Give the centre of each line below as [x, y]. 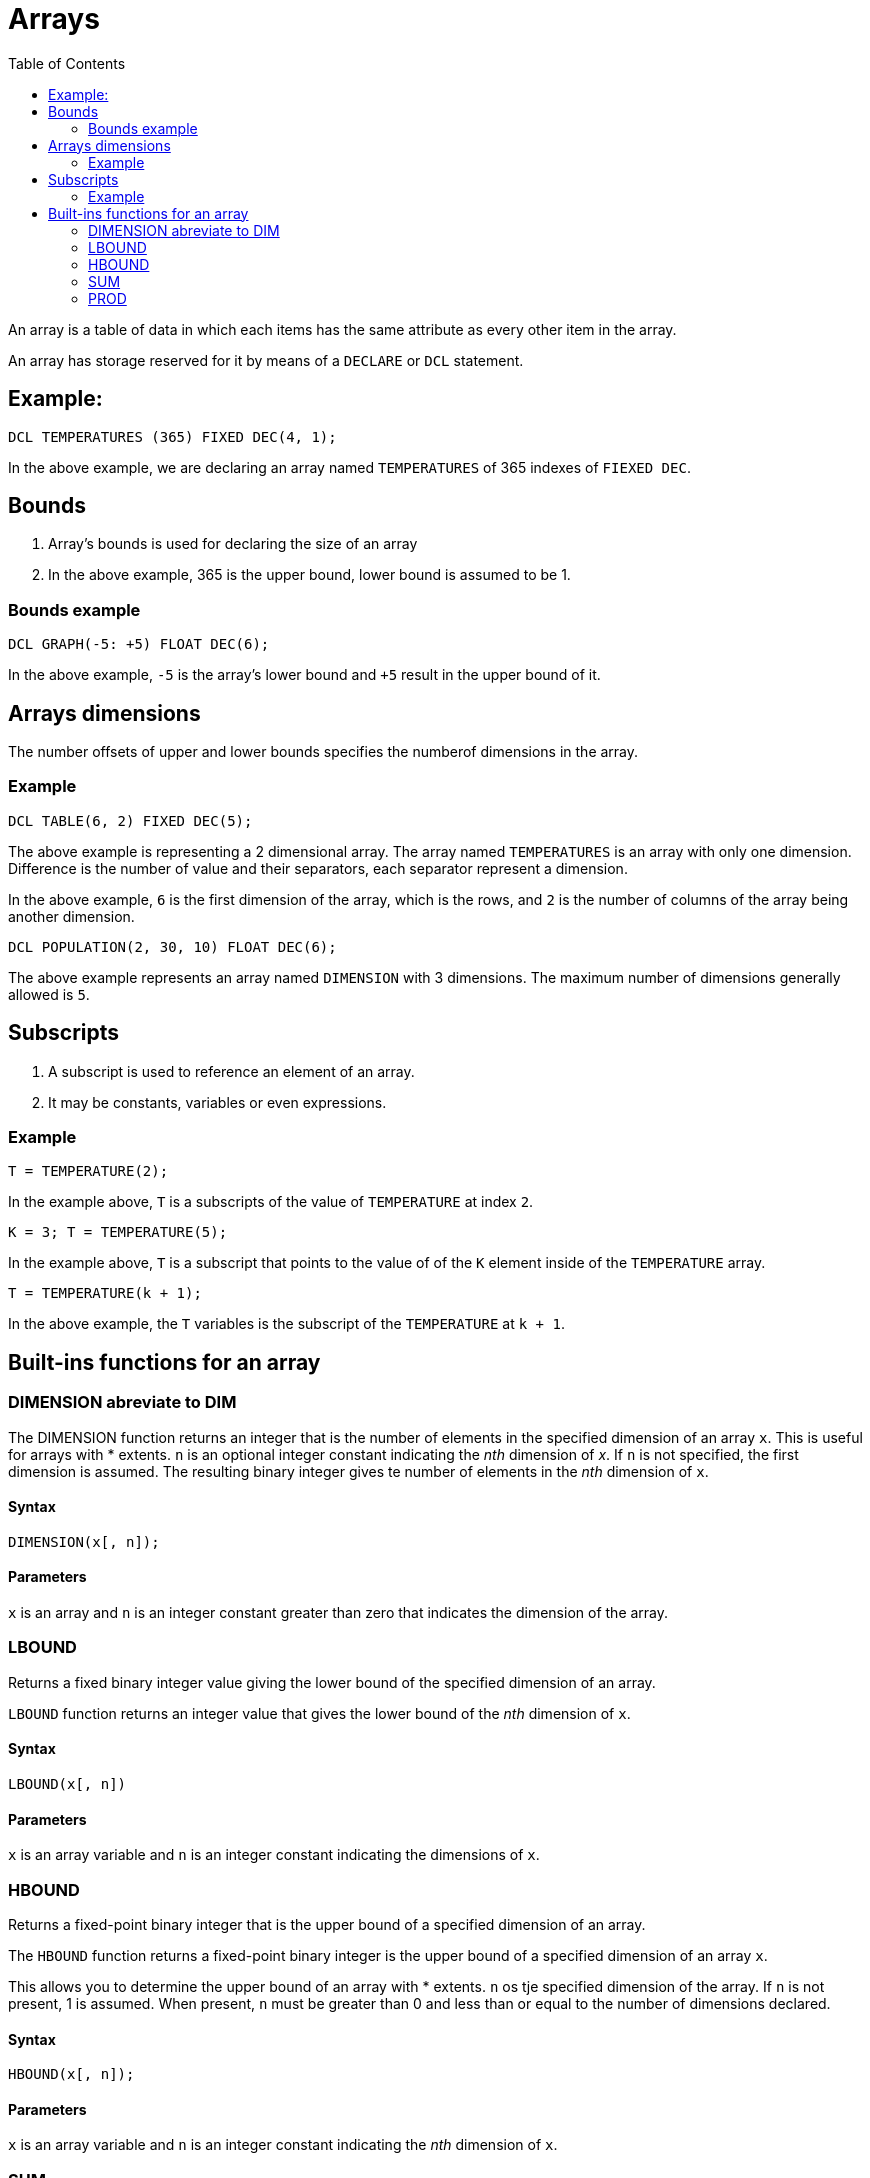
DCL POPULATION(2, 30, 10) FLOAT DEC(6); [172, 946]
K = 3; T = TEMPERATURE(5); [118, 1232]
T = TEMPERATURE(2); [88, 1171]
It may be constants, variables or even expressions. [217, 1102]
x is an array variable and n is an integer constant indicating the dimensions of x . [274, 1855]
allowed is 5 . [49, 994]
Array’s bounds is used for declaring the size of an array [233, 544]
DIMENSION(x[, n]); [84, 1541]
